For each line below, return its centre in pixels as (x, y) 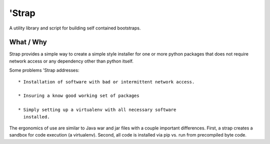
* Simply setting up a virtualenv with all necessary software (97, 110)
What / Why (28, 42)
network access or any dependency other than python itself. (71, 61)
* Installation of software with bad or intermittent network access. (106, 82)
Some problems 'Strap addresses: (44, 70)
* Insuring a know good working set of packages (79, 96)
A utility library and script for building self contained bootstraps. (75, 28)
